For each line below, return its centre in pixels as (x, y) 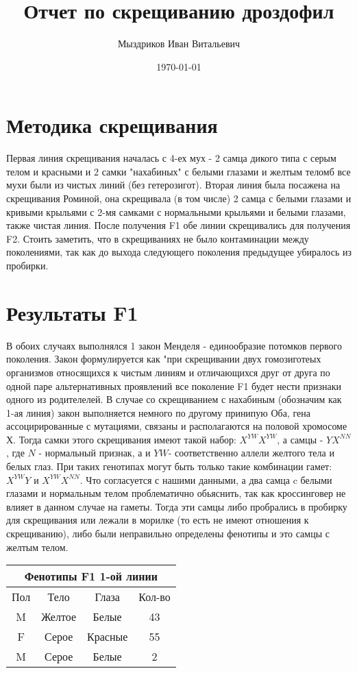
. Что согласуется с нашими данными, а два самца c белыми (206, 479)
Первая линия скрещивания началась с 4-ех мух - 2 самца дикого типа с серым (171, 158)
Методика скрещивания (112, 125)
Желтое (59, 617)
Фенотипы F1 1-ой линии (91, 576)
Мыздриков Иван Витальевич (179, 44)
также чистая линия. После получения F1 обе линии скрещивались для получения (178, 225)
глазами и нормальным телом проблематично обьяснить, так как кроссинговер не (176, 493)
